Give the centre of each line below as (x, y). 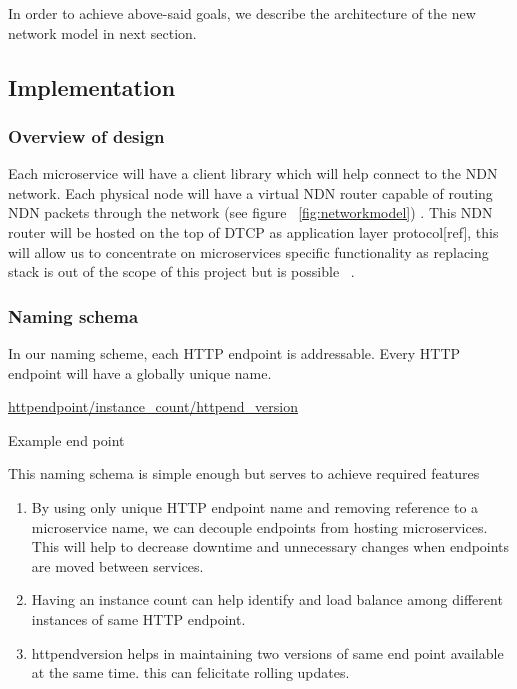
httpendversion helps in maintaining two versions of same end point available (267, 652)
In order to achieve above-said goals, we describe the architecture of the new (242, 13)
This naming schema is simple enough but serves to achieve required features (244, 473)
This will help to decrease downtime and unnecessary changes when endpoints (270, 546)
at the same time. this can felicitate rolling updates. (190, 672)
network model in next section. (102, 32)
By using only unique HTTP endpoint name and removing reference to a (255, 506)
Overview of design (86, 135)
